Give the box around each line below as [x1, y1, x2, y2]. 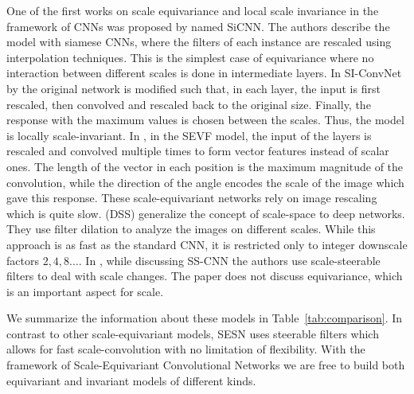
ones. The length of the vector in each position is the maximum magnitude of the [6, 158, 404, 174]
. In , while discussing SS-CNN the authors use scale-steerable [78, 252, 381, 268]
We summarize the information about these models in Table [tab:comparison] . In [6, 310, 403, 326]
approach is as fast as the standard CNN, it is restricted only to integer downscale [6, 236, 408, 252]
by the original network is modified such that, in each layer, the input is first [6, 80, 381, 96]
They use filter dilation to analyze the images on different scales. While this [6, 220, 376, 237]
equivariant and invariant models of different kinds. [6, 372, 256, 388]
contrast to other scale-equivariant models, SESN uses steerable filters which [6, 325, 379, 341]
